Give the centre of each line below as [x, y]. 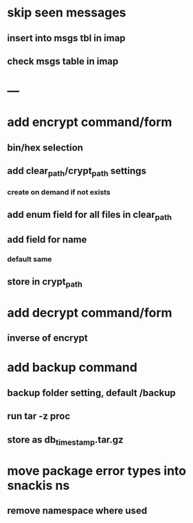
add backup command [72, 367]
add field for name [47, 240]
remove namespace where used [77, 511]
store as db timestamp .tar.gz [65, 441]
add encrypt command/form [90, 122]
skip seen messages [67, 13]
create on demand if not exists [59, 192]
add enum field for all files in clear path [90, 215]
